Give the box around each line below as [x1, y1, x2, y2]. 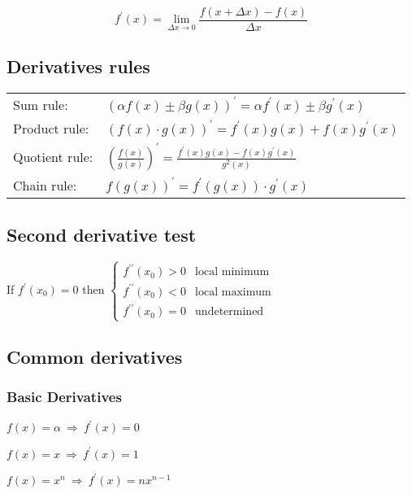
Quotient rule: [13, 147, 93, 167]
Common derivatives [7, 343, 183, 369]
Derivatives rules [7, 54, 150, 79]
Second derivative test [7, 221, 197, 247]
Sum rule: [13, 95, 68, 115]
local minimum [195, 266, 270, 278]
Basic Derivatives [7, 387, 122, 407]
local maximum [195, 286, 271, 298]
